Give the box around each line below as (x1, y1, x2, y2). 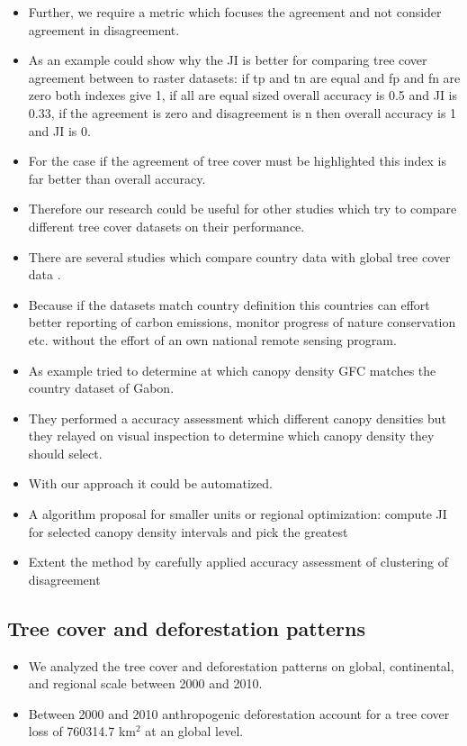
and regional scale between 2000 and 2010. (28, 674, 263, 693)
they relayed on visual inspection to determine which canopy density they (28, 426, 435, 445)
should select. (28, 443, 103, 462)
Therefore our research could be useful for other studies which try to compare (28, 199, 457, 218)
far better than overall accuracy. (28, 168, 206, 187)
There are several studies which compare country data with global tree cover (28, 247, 451, 266)
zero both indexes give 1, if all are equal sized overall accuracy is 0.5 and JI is (28, 86, 458, 105)
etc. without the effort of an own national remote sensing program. (28, 330, 397, 349)
